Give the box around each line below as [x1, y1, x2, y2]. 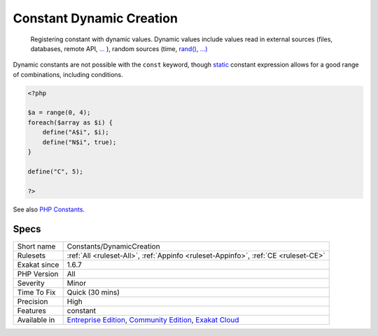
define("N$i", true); [42, 138, 117, 146]
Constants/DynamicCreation [66, 241, 160, 251]
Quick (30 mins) [66, 287, 120, 297]
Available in [17, 315, 55, 325]
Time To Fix [17, 287, 56, 297]
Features [17, 305, 47, 315]
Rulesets [17, 251, 45, 260]
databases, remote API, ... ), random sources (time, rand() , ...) [30, 44, 208, 52]
